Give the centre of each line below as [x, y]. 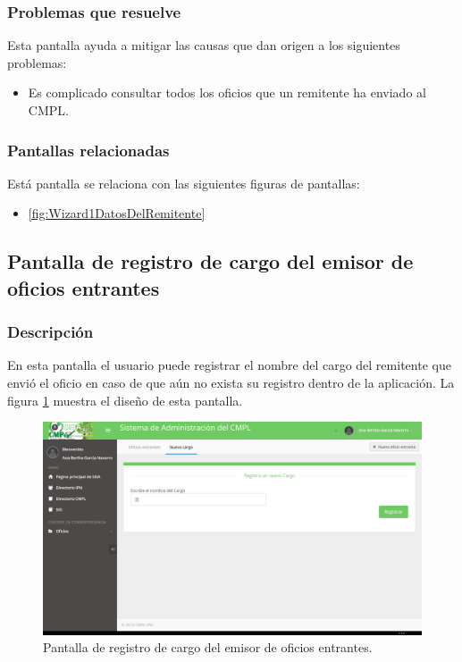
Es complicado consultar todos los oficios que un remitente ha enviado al [227, 92]
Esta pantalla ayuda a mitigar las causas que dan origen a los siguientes [204, 45]
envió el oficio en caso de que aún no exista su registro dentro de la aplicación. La [231, 382]
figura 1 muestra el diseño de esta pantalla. [125, 400]
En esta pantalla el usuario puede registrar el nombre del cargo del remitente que [229, 365]
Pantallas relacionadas [88, 150]
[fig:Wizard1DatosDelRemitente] [117, 213]
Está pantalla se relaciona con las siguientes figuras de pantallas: [184, 183]
